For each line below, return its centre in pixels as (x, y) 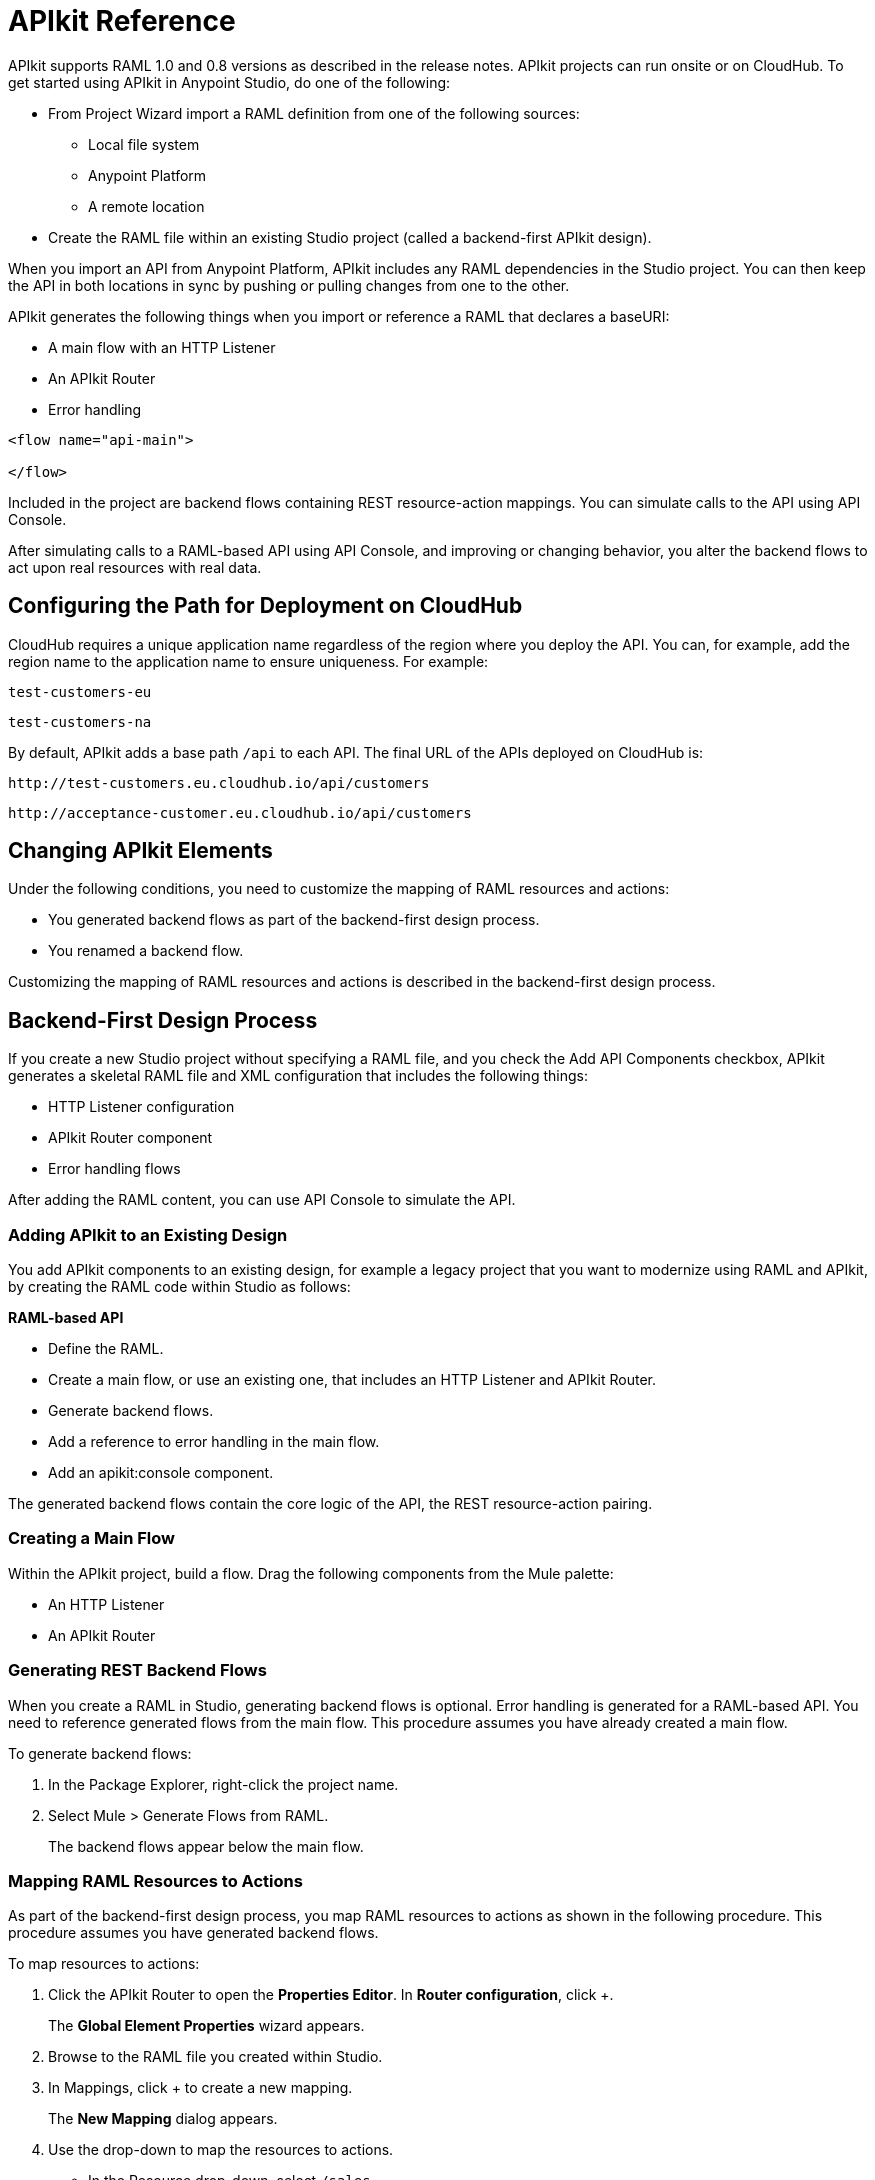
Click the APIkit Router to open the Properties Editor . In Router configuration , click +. (331, 1995)
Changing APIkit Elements (140, 851)
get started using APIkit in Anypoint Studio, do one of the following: (229, 82)
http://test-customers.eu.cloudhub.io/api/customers (219, 782)
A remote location (146, 206)
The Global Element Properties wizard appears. (206, 2026)
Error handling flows (114, 1169)
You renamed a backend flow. (146, 951)
